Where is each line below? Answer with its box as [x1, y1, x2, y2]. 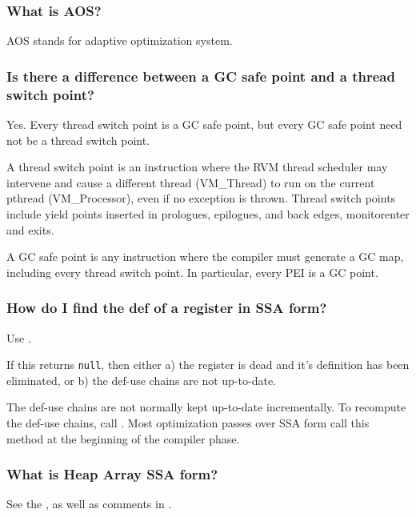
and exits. [6, 221, 54, 238]
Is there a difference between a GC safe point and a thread [6, 66, 395, 86]
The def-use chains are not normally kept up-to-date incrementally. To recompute [6, 399, 406, 415]
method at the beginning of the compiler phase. [6, 430, 240, 447]
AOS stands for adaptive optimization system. [6, 32, 233, 49]
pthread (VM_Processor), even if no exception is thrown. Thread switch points [6, 190, 396, 206]
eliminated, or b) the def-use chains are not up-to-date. [6, 371, 277, 388]
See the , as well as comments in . [6, 495, 172, 512]
